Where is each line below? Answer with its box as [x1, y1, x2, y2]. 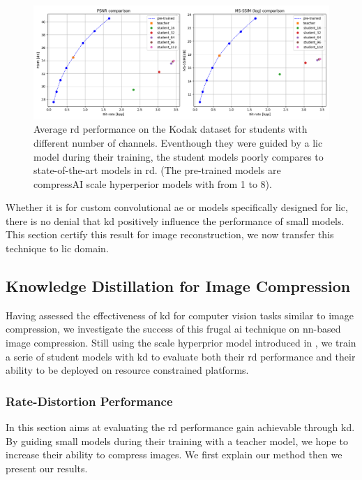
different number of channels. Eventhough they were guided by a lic [33, 135, 323, 150]
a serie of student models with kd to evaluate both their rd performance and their [6, 349, 356, 363]
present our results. [6, 460, 88, 475]
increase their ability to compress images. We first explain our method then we [6, 447, 342, 462]
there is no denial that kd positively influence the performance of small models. [6, 213, 345, 228]
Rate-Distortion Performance [6, 392, 173, 409]
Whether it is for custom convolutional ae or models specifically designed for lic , [6, 200, 348, 214]
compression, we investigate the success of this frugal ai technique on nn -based [6, 321, 341, 336]
